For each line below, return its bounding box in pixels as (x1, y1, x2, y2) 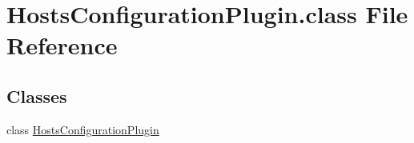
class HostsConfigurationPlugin (6, 121, 159, 137)
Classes (6, 83, 67, 108)
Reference (6, 29, 118, 62)
